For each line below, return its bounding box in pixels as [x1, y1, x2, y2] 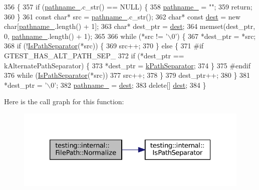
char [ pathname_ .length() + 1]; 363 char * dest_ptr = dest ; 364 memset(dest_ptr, [4, 21, 255, 31]
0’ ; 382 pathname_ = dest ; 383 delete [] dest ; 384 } [51, 79, 206, 90]
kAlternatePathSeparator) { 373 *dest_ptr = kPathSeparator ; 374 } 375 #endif [4, 60, 250, 70]
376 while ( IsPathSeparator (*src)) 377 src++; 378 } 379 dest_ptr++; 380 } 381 [4, 70, 250, 80]
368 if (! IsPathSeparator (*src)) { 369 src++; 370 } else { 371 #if [4, 40, 204, 51]
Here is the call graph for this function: [4, 96, 124, 107]
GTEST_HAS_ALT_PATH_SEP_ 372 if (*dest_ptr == [4, 50, 184, 60]
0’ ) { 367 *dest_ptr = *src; [171, 30, 256, 41]
